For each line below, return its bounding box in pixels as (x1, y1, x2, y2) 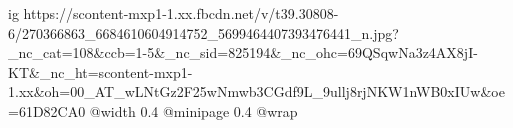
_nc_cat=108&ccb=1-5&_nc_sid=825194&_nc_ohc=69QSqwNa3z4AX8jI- (8, 42, 478, 63)
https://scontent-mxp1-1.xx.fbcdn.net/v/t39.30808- (23, 3, 339, 23)
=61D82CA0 (8, 100, 86, 121)
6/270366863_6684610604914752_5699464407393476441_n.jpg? (8, 22, 399, 43)
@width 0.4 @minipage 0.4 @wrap (89, 100, 298, 121)
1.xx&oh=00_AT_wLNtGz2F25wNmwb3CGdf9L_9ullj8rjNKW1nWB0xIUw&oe (8, 81, 505, 102)
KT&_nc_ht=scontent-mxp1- (8, 61, 193, 82)
